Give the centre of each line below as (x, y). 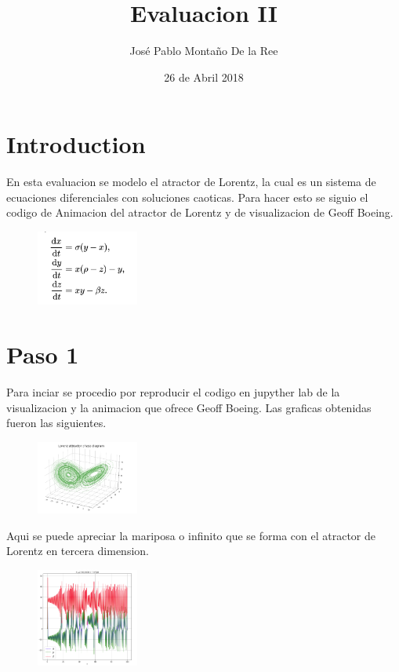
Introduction (76, 144)
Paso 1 (43, 354)
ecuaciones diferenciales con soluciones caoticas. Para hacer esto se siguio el (187, 197)
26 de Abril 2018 (204, 77)
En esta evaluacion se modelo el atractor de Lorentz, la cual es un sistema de (191, 182)
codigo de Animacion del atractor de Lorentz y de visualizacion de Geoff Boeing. (200, 212)
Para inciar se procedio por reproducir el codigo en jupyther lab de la (173, 392)
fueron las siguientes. (56, 423)
